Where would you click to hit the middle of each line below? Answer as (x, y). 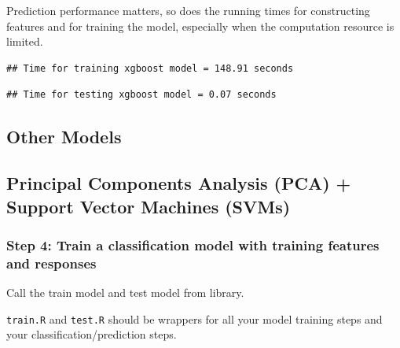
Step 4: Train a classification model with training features (193, 244)
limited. (25, 41)
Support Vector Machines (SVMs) (149, 206)
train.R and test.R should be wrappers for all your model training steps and (194, 318)
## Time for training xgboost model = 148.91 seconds (150, 68)
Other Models (64, 137)
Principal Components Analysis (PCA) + (179, 183)
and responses (51, 263)
